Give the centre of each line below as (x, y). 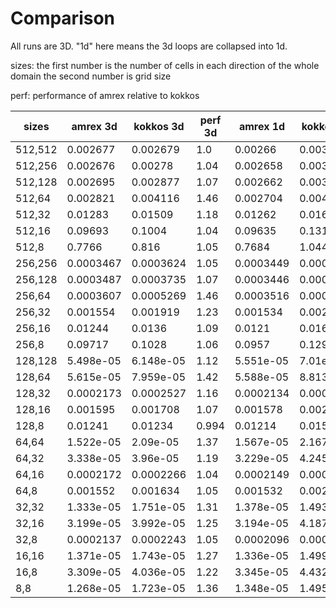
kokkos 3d (159, 126)
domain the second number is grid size (91, 76)
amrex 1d (262, 126)
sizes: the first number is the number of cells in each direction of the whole (165, 65)
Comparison (63, 18)
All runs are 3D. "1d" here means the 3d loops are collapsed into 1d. (149, 46)
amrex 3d (94, 126)
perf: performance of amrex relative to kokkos (105, 95)
